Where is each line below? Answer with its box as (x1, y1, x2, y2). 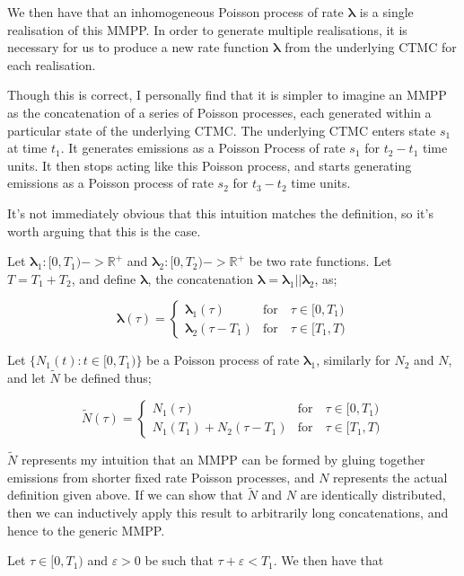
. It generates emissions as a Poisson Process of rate (60, 138, 346, 157)
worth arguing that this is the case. (7, 221, 201, 240)
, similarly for (316, 350, 390, 369)
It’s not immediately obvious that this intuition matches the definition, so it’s (7, 203, 433, 222)
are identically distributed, (300, 485, 446, 504)
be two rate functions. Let (249, 252, 392, 270)
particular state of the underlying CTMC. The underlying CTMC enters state (7, 120, 436, 139)
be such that (144, 551, 214, 570)
